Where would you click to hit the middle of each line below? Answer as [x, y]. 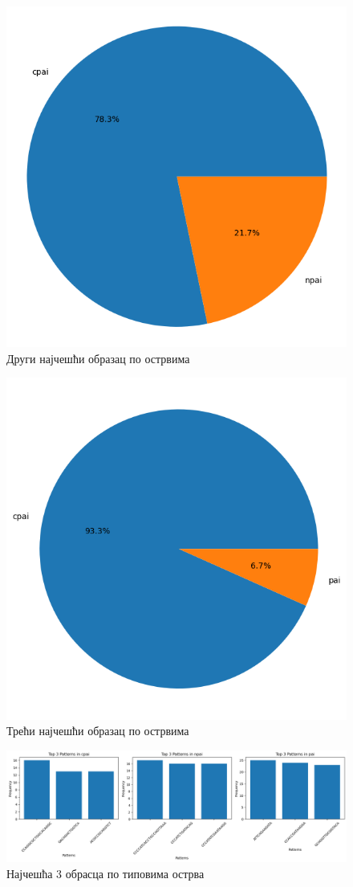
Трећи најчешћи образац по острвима [98, 731]
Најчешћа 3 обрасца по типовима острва [105, 873]
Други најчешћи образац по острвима [98, 358]
